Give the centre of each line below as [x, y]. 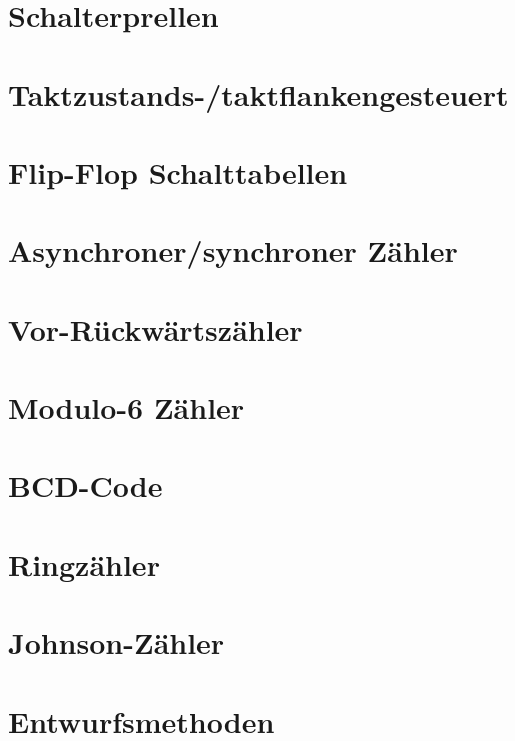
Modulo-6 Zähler [126, 407]
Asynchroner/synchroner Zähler [233, 250]
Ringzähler [84, 563]
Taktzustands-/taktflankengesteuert [258, 93]
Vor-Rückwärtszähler [155, 328]
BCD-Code [85, 485]
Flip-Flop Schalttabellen [178, 171]
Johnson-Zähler [116, 642]
